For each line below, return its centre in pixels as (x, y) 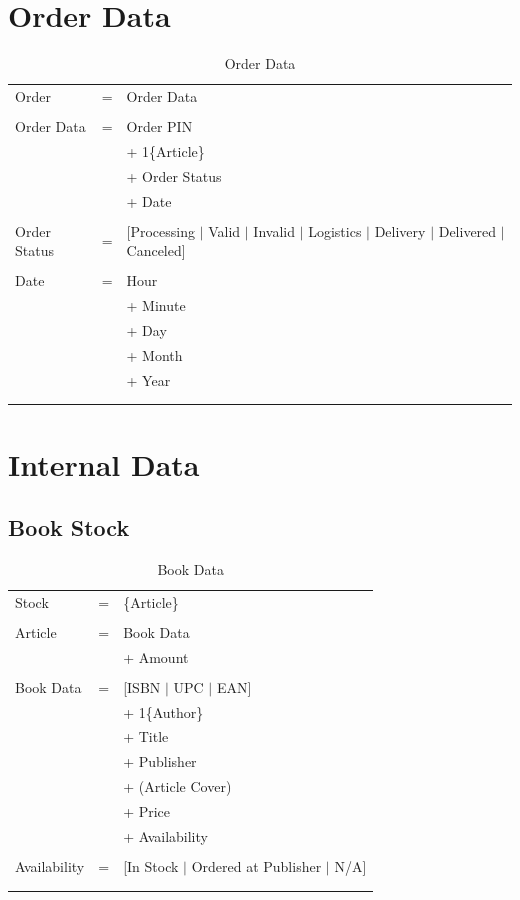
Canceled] (156, 250)
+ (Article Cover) (177, 786)
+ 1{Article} (165, 150)
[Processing (160, 230)
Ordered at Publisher (256, 865)
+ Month (154, 354)
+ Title (146, 736)
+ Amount (156, 656)
